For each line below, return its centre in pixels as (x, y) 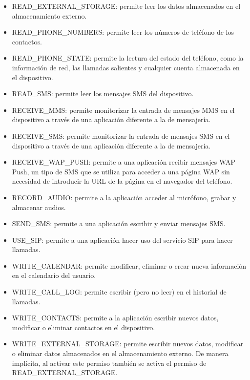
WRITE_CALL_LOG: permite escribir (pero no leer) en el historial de (119, 292)
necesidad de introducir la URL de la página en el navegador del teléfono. (122, 181)
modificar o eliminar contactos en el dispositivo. (83, 327)
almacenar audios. (39, 207)
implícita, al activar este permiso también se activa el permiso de (109, 363)
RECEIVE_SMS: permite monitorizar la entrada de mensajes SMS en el (121, 136)
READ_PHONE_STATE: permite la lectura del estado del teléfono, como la (128, 58)
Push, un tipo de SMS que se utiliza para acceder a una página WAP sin (121, 171)
